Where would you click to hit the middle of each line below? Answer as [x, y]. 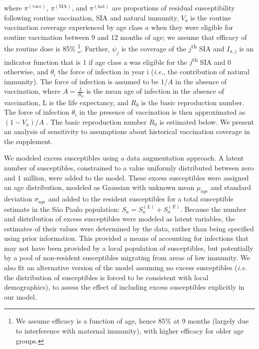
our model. [20, 296]
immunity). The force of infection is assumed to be [81, 81]
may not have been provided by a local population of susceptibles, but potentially [129, 248]
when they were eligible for [192, 27]
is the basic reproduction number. [193, 102]
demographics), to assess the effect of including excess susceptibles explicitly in [124, 287]
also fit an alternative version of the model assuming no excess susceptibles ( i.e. [126, 267]
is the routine [211, 17]
